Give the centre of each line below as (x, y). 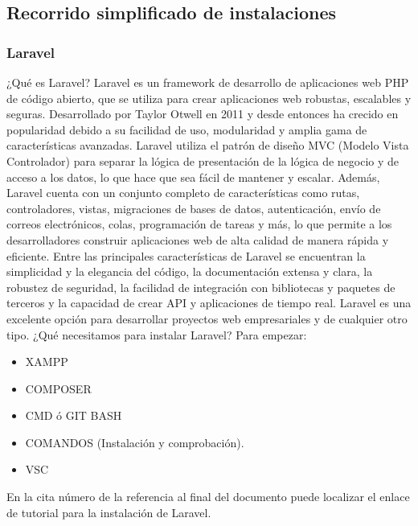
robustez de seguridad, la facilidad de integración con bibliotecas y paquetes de (201, 287)
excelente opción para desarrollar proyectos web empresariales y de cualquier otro (207, 318)
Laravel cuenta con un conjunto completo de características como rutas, (183, 193)
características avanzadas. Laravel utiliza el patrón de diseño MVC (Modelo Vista (208, 145)
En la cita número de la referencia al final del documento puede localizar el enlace (208, 497)
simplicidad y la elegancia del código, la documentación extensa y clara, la (190, 271)
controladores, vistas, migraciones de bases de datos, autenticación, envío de (194, 208)
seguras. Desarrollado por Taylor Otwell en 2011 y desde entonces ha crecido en (203, 114)
